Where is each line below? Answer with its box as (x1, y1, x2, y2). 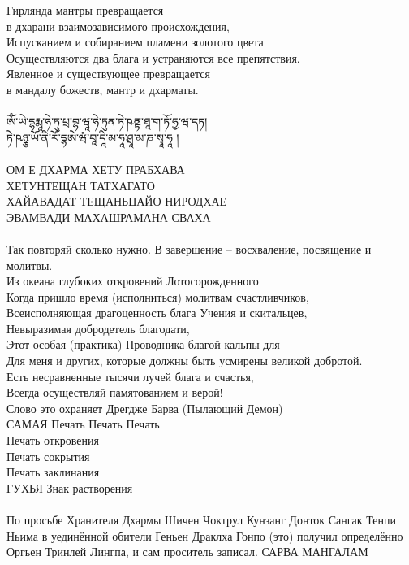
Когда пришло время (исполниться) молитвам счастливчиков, (6, 288, 309, 305)
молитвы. (6, 256, 53, 273)
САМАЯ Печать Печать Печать (6, 415, 160, 432)
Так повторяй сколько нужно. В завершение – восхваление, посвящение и (6, 240, 372, 257)
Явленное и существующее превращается (6, 65, 210, 82)
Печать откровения (6, 432, 99, 449)
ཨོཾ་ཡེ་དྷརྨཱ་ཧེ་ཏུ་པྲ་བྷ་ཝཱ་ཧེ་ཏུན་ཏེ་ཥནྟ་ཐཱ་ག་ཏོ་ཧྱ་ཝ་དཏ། (6, 113, 208, 130)
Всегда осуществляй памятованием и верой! (6, 384, 223, 401)
